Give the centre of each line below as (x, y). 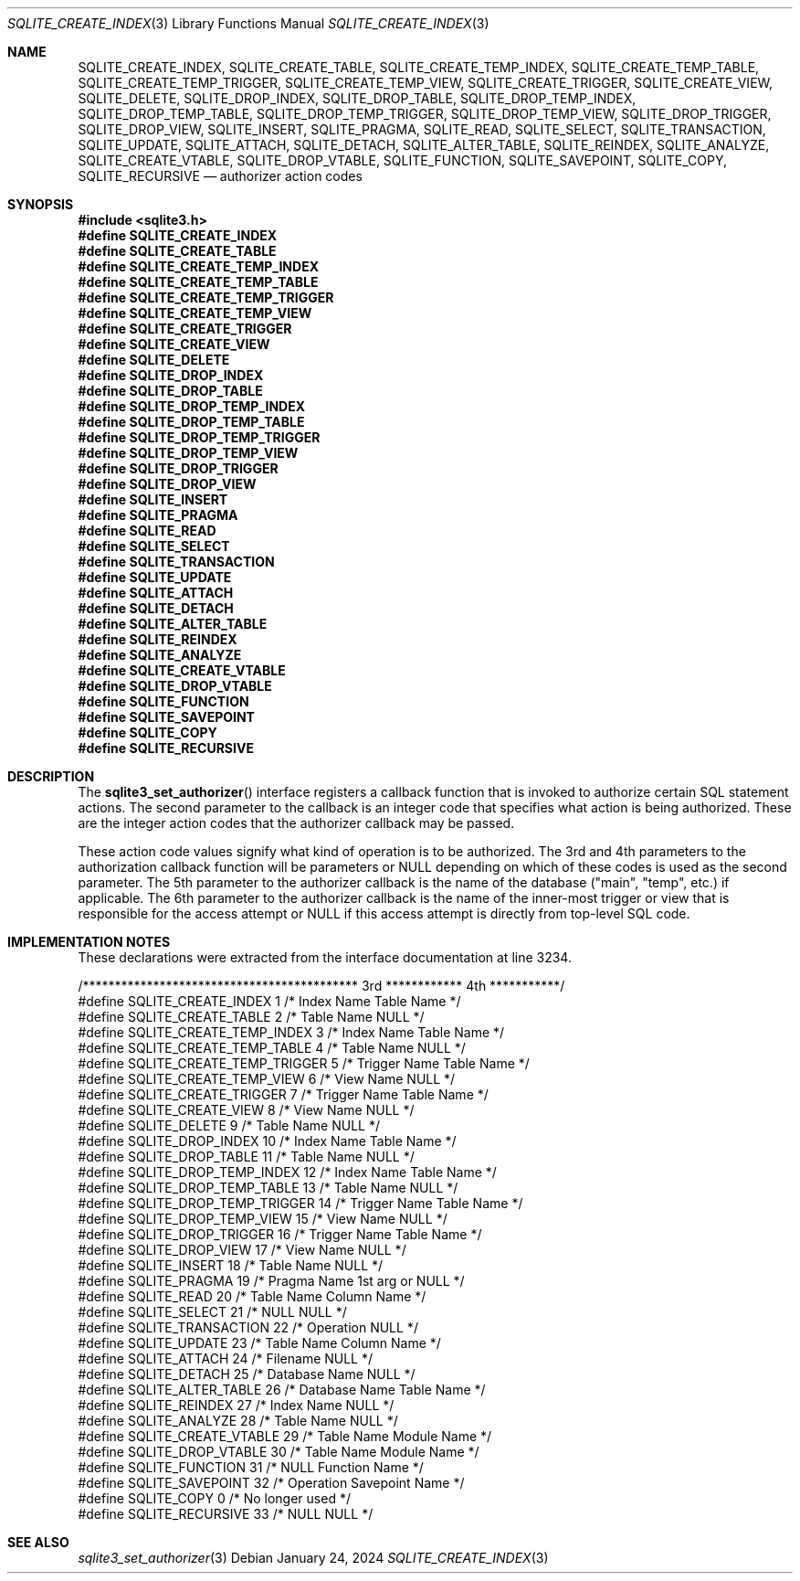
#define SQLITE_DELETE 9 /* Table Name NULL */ (229, 1125)
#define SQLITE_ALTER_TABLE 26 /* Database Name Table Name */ (282, 1390)
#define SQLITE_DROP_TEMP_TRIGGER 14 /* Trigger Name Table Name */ (300, 1203)
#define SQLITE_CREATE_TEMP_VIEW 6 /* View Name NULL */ (267, 1079)
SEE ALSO (38, 1542)
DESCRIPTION (51, 776)
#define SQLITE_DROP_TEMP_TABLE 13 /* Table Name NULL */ (268, 1188)
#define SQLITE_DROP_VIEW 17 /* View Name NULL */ (242, 1250)
